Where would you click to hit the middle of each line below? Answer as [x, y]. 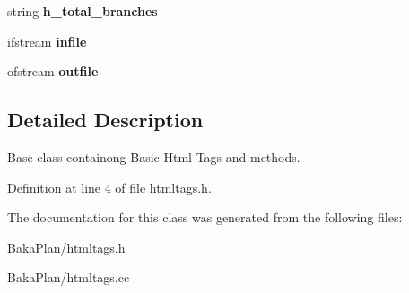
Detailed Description [105, 120]
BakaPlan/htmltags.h [66, 247]
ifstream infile [47, 41]
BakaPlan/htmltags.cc [69, 277]
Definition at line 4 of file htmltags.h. [109, 187]
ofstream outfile [53, 71]
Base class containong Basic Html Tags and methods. [154, 156]
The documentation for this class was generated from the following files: [205, 217]
